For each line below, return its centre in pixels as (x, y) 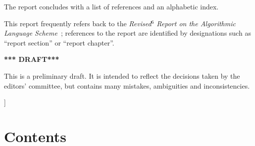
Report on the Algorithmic (196, 23)
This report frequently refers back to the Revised (78, 23)
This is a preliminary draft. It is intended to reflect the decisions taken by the (122, 75)
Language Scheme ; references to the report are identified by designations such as (127, 33)
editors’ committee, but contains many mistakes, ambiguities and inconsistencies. (127, 85)
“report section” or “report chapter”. (59, 42)
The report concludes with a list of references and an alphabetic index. (111, 6)
